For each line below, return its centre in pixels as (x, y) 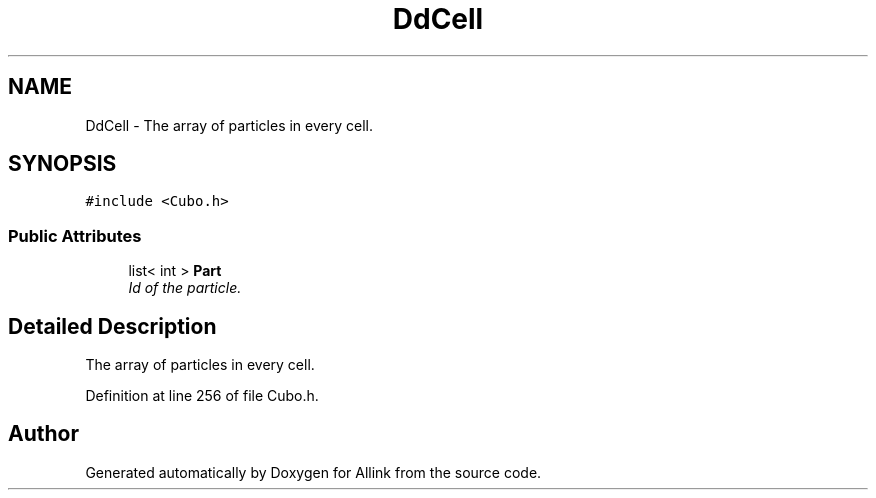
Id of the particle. (185, 288)
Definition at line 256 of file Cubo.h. (202, 396)
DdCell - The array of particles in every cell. (229, 125)
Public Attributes (75, 235)
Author (43, 434)
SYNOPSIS (62, 164)
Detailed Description (112, 326)
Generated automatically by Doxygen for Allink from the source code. (313, 472)
